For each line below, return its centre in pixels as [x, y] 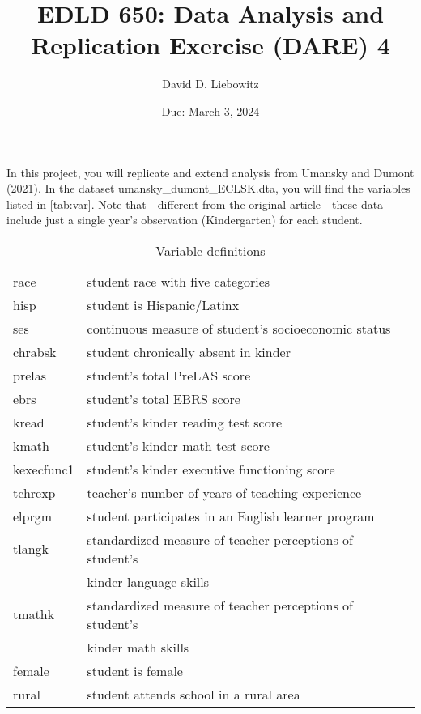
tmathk [34, 614]
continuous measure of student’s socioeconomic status [239, 328]
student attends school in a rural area [193, 694]
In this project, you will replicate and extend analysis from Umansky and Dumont [210, 172]
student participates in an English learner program [231, 516]
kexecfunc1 [44, 469]
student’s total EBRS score [164, 398]
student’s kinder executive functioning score [211, 469]
